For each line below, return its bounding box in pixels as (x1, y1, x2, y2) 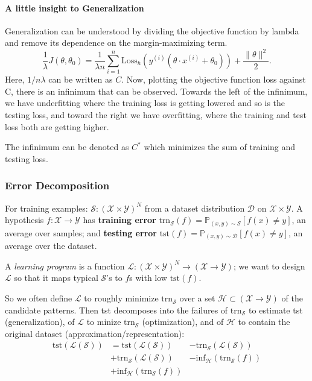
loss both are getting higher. (5, 120, 109, 133)
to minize (86, 315, 121, 328)
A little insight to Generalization (5, 1, 144, 14)
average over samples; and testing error (5, 226, 157, 239)
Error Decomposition (5, 178, 110, 193)
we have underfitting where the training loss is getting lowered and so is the (5, 96, 285, 109)
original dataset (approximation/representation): (5, 327, 185, 339)
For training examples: (5, 201, 88, 214)
